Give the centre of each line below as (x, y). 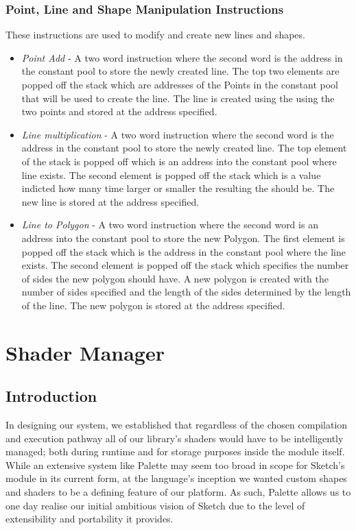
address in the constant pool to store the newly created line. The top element (184, 148)
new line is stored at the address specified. (110, 201)
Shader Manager (85, 352)
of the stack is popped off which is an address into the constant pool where (179, 161)
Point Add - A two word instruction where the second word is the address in (182, 57)
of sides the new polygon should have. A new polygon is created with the (175, 278)
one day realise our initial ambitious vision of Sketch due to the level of (155, 505)
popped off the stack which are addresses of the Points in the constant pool (180, 84)
